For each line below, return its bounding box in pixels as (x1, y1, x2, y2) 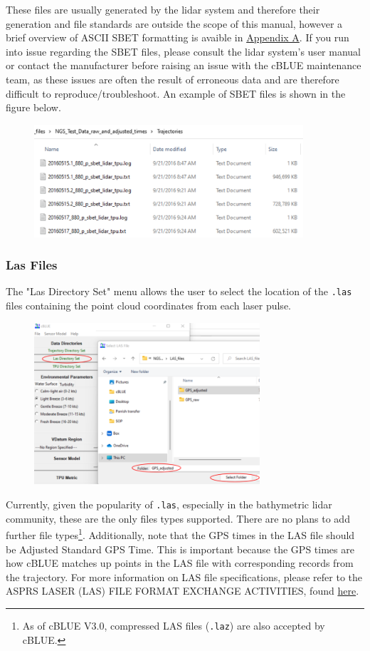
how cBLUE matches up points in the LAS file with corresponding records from (6, 555, 354, 570)
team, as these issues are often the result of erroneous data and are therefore (6, 71, 339, 86)
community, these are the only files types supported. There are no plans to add (6, 511, 350, 526)
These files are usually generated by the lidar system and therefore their (6, 2, 320, 16)
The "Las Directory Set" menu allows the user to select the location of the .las (6, 284, 352, 299)
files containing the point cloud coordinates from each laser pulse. (6, 298, 291, 313)
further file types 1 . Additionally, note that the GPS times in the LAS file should (6, 526, 355, 542)
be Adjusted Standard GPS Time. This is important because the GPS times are (6, 541, 354, 556)
